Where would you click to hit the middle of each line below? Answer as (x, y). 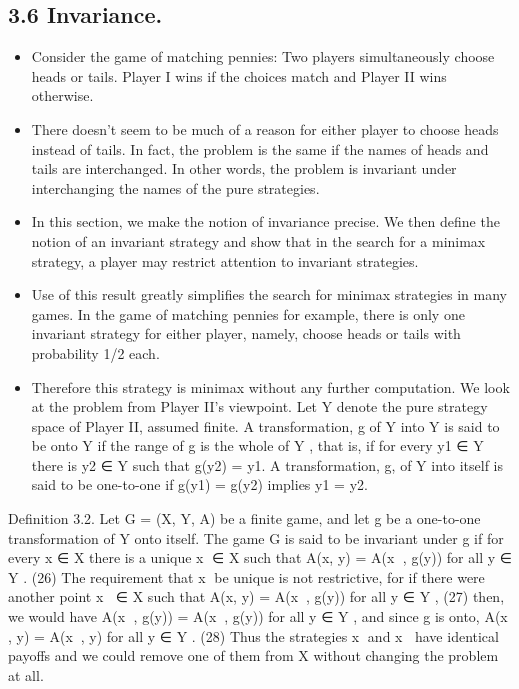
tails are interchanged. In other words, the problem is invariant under (244, 168)
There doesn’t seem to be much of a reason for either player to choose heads (265, 128)
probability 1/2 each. (95, 352)
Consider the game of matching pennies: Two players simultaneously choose (263, 56)
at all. (26, 674)
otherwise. (62, 95)
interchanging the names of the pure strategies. (175, 187)
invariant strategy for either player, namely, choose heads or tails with (246, 333)
